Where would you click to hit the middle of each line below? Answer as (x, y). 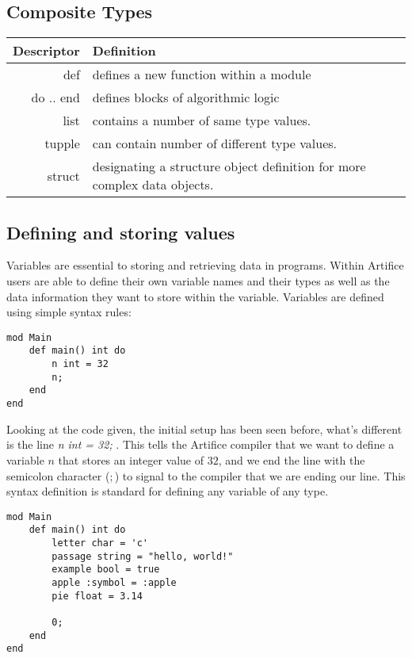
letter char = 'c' (100, 543)
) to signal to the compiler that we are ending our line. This (260, 475)
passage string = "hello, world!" (143, 556)
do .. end (55, 98)
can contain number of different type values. (215, 143)
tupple (62, 143)
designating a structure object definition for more (229, 166)
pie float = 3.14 (97, 596)
